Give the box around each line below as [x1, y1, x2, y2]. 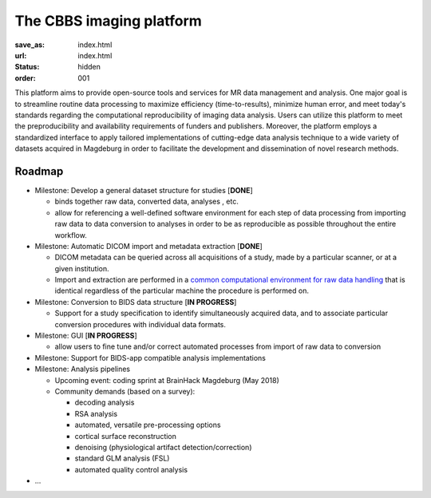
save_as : [14, 40, 45, 49]
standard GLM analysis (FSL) [74, 453, 170, 463]
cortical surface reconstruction [74, 431, 177, 441]
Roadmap [14, 164, 64, 178]
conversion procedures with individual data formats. [54, 319, 227, 329]
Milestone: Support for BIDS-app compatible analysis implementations [34, 353, 267, 362]
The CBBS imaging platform [14, 12, 203, 30]
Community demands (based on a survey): [54, 387, 196, 396]
